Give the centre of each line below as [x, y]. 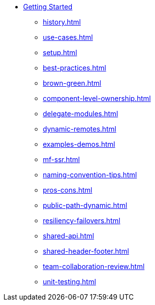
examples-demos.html [79, 144]
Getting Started [48, 7]
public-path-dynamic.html [85, 205]
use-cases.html [68, 37]
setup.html [60, 52]
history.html [62, 22]
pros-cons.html [68, 190]
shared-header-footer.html [86, 251]
